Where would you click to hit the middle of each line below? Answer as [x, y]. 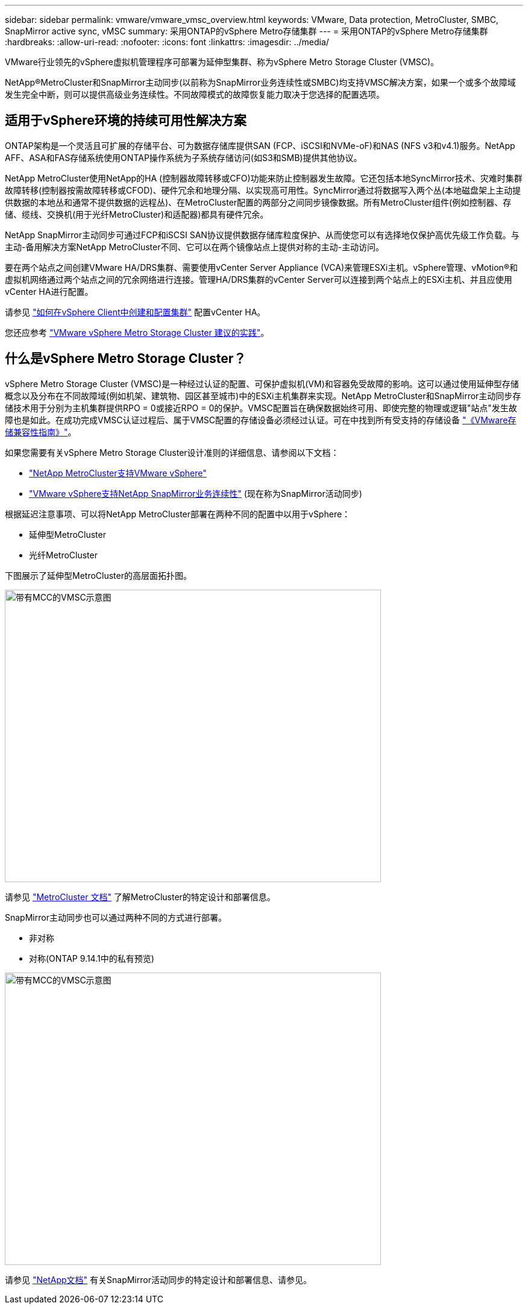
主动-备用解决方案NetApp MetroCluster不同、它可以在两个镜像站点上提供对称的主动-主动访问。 [194, 247]
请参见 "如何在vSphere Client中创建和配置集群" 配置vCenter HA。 [135, 312]
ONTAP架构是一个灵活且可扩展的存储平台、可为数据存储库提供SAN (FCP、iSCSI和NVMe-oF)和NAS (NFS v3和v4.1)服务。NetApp [260, 145]
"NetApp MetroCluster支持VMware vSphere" [118, 473]
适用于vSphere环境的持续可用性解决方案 [126, 121]
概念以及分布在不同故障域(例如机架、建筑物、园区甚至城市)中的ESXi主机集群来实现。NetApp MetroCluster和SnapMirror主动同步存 [263, 396]
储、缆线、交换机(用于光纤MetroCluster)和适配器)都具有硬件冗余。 [137, 214]
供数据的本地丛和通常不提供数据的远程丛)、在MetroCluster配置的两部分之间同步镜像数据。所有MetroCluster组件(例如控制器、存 [258, 202]
